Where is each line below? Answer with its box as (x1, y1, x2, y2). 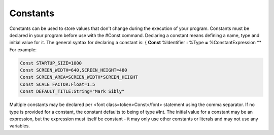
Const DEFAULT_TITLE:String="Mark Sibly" (20, 89, 125, 94)
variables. (9, 123, 30, 129)
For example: (9, 46, 37, 53)
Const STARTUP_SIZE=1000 (20, 60, 82, 66)
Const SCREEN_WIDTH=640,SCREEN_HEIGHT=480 (20, 68, 127, 73)
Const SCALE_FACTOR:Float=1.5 (20, 81, 95, 87)
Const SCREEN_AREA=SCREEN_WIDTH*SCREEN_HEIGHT (20, 74, 138, 80)
